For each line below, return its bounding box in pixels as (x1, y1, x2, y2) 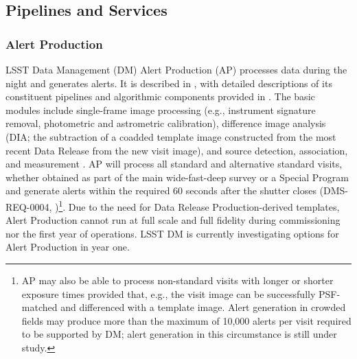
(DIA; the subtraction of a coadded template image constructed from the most (5, 129, 336, 143)
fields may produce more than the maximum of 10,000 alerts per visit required (21, 313, 352, 327)
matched (21, 300, 58, 314)
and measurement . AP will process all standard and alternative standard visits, (5, 157, 343, 171)
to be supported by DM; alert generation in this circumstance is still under (21, 327, 337, 341)
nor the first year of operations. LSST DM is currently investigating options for (5, 226, 339, 240)
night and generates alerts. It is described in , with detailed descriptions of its (5, 76, 332, 90)
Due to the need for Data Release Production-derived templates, (68, 199, 340, 213)
